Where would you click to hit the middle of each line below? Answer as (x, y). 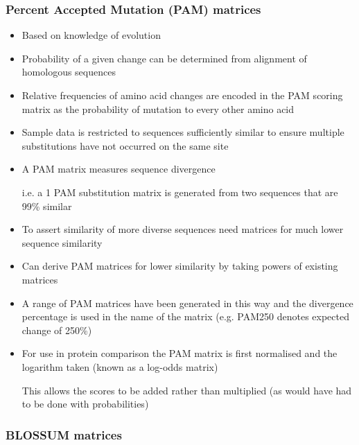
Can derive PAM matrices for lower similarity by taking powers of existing (180, 266)
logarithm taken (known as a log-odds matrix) (120, 366)
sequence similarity (62, 242)
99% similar (47, 206)
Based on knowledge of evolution (91, 35)
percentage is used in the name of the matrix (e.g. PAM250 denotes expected (185, 316)
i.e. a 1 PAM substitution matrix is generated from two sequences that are (180, 192)
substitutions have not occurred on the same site (125, 145)
